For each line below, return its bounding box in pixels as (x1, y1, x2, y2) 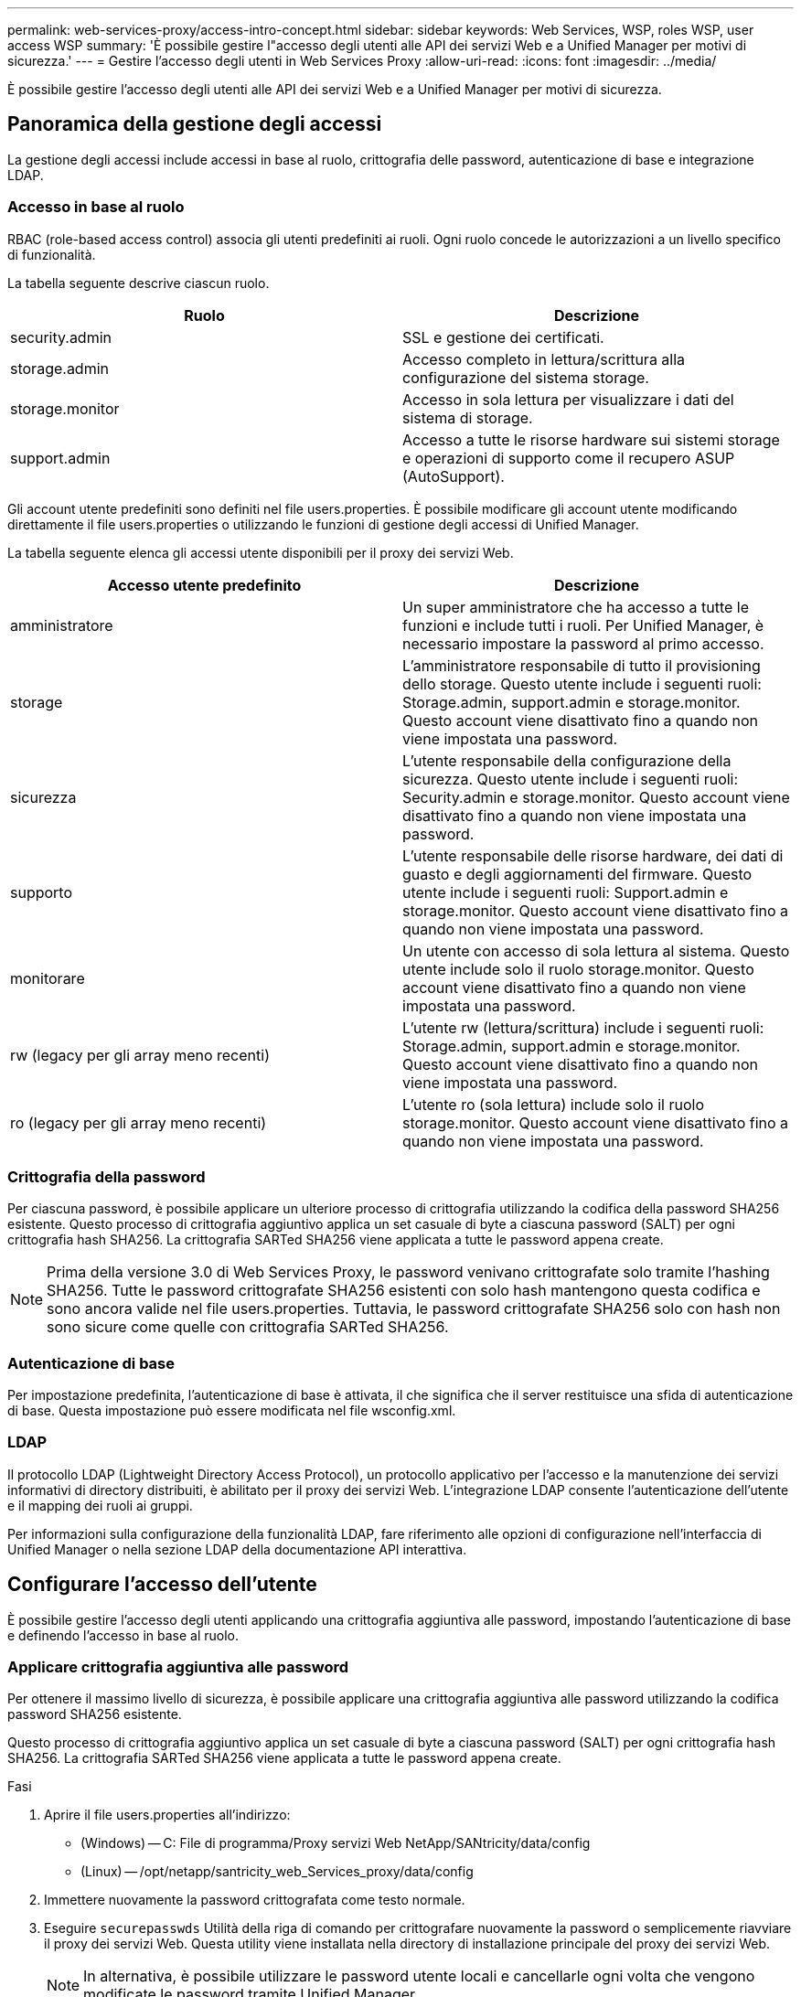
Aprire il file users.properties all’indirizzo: (44, 1807, 291, 1823)
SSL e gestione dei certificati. (402, 327, 604, 347)
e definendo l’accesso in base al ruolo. (7, 1627, 240, 1643)
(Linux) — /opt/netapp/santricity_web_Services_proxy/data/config (80, 1864, 474, 1880)
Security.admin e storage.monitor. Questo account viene (402, 787, 790, 806)
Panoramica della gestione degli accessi (7, 112, 382, 136)
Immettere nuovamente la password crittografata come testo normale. (44, 1892, 465, 1908)
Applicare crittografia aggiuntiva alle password (7, 1658, 349, 1677)
